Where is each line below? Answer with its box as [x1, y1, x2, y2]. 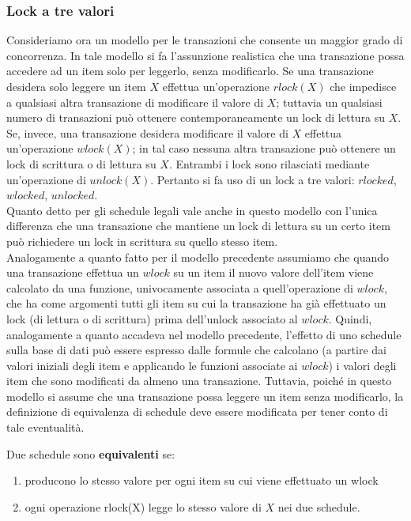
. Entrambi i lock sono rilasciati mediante [168, 155, 370, 172]
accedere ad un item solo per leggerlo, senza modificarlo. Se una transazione [6, 62, 374, 79]
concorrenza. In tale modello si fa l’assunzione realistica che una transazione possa [6, 47, 405, 63]
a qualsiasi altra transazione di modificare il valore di [6, 93, 264, 110]
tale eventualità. [6, 419, 85, 436]
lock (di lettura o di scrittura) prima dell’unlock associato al [6, 310, 298, 327]
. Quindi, [328, 310, 372, 327]
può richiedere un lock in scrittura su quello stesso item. [6, 232, 278, 249]
